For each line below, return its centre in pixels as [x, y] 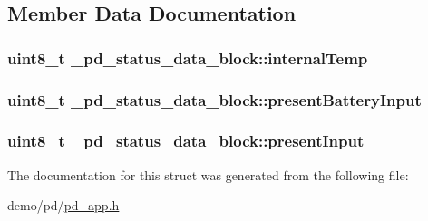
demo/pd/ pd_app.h [63, 205]
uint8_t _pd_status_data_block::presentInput [186, 141]
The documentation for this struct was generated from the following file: [208, 174]
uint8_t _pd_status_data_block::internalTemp [188, 58]
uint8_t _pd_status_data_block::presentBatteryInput [214, 99]
